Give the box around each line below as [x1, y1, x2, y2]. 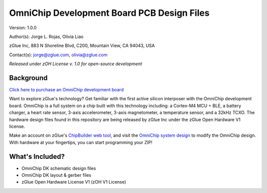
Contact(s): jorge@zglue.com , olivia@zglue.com [9, 52, 108, 58]
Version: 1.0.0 [9, 25, 37, 31]
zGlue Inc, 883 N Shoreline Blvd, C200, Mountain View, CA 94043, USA [9, 42, 155, 49]
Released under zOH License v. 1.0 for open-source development [9, 61, 142, 67]
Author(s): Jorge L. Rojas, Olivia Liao [9, 34, 84, 39]
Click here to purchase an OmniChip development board [9, 87, 124, 93]
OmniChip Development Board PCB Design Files [9, 7, 210, 18]
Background [9, 74, 48, 82]
